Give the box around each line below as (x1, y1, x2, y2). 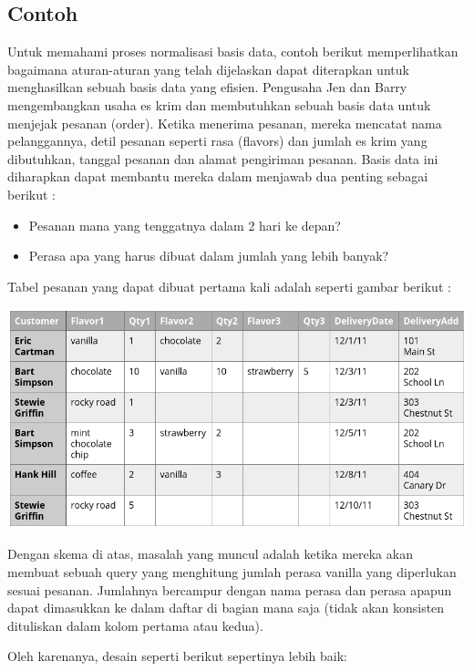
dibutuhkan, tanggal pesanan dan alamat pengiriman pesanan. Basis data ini (7, 149, 438, 168)
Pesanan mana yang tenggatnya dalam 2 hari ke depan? (28, 215, 341, 234)
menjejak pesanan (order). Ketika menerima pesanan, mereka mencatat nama (7, 113, 442, 132)
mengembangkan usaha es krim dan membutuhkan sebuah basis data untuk (7, 95, 431, 114)
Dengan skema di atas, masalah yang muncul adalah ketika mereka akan (7, 544, 413, 563)
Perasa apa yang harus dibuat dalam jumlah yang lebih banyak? (28, 246, 389, 265)
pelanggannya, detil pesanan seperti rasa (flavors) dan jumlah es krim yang (7, 131, 428, 150)
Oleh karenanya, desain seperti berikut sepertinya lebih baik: (7, 646, 347, 666)
